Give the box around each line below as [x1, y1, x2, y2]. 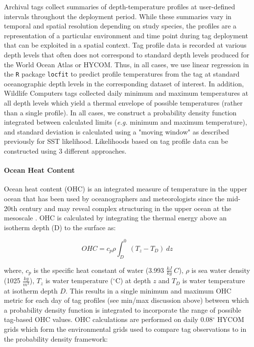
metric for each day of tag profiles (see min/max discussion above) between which [4, 295, 249, 305]
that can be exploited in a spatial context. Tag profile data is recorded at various [4, 40, 247, 50]
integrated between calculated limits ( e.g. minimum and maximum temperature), [4, 117, 247, 127]
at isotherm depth [4, 285, 58, 295]
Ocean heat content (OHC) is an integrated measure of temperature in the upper [4, 184, 247, 194]
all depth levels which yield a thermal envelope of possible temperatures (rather [4, 98, 243, 107]
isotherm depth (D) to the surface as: [4, 222, 116, 232]
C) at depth [115, 275, 151, 286]
